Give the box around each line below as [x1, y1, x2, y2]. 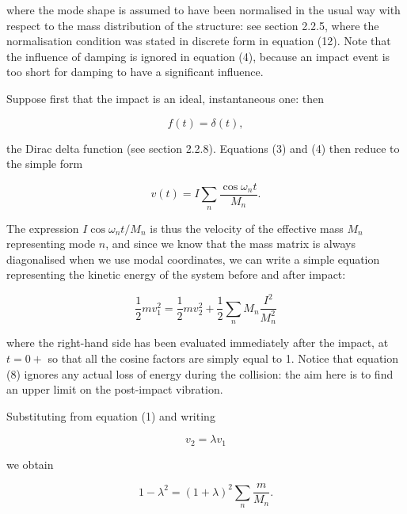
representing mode [6, 235, 96, 252]
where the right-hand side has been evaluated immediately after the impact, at [6, 334, 389, 351]
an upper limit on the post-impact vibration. [6, 381, 223, 398]
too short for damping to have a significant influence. [6, 63, 264, 80]
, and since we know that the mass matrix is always [105, 235, 356, 252]
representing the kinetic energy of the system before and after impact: [6, 266, 346, 283]
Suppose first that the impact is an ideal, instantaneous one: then [6, 89, 325, 106]
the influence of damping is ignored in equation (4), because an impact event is [6, 48, 390, 64]
